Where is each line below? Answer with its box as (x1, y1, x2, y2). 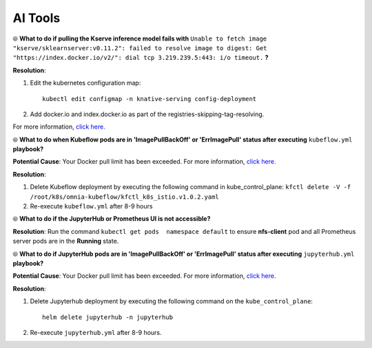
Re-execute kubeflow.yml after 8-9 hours (30, 202, 153, 210)
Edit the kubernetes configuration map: (30, 79, 141, 87)
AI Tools (12, 10, 61, 25)
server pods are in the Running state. (12, 237, 119, 246)
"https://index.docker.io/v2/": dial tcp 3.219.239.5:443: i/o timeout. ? (12, 54, 269, 62)
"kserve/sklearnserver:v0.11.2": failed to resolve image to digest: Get (12, 44, 268, 52)
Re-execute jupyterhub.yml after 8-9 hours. (30, 328, 162, 336)
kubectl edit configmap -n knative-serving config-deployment (42, 95, 257, 102)
